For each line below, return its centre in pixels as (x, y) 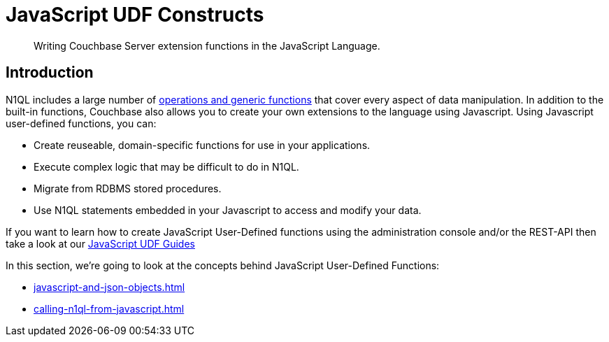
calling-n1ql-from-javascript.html (109, 308)
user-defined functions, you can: (81, 123)
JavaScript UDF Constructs (135, 15)
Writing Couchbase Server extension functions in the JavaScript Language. (207, 45)
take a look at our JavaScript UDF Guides (100, 243)
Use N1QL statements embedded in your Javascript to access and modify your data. (228, 210)
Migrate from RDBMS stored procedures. (128, 188)
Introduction (50, 73)
